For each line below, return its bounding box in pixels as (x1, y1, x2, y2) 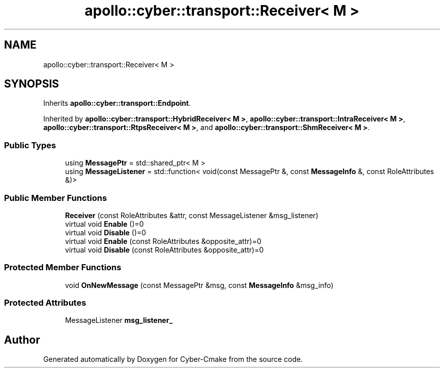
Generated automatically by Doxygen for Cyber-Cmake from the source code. (43, 355, 303, 364)
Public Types (4, 140, 56, 150)
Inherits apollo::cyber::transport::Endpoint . (43, 99, 191, 108)
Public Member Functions (4, 192, 107, 203)
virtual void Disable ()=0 (65, 228, 146, 237)
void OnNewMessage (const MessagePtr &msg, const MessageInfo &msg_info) (65, 280, 334, 290)
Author (4, 333, 40, 346)
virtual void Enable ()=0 (65, 219, 144, 228)
